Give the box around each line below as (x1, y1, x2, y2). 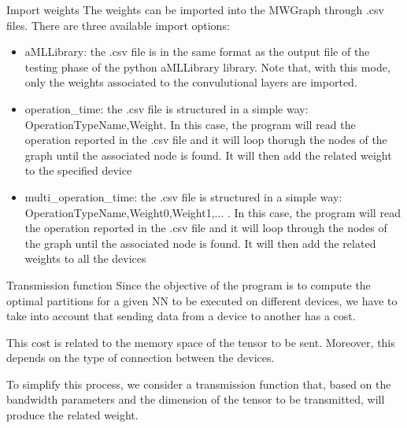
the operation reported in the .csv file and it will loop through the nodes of (24, 220, 387, 236)
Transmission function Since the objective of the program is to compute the (6, 276, 371, 293)
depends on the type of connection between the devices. (6, 349, 275, 366)
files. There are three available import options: (6, 17, 230, 33)
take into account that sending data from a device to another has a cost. (6, 308, 356, 324)
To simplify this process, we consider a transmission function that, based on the (6, 375, 391, 392)
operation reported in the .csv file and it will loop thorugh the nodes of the (24, 131, 387, 148)
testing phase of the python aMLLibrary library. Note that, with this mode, (24, 58, 390, 75)
